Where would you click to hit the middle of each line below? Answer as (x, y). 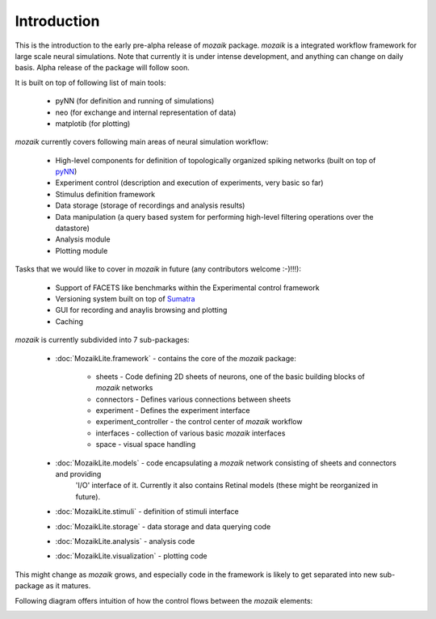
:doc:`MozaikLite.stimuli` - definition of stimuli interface (147, 512)
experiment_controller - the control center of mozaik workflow (199, 422)
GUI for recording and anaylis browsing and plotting (141, 310)
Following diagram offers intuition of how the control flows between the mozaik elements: (164, 600)
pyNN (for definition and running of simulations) (135, 101)
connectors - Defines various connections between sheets (193, 399)
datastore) (73, 228)
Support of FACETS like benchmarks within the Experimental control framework (187, 288)
